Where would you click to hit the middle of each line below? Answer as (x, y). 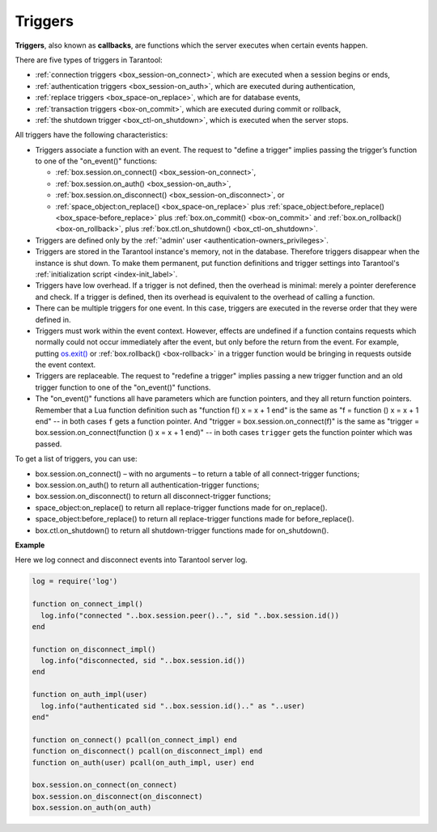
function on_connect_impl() (87, 604)
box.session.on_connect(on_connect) (105, 785)
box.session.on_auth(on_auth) (92, 808)
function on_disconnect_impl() (94, 649)
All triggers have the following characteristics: (91, 135)
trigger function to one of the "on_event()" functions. (123, 387)
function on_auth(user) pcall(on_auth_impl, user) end (143, 762)
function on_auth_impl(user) (90, 695)
